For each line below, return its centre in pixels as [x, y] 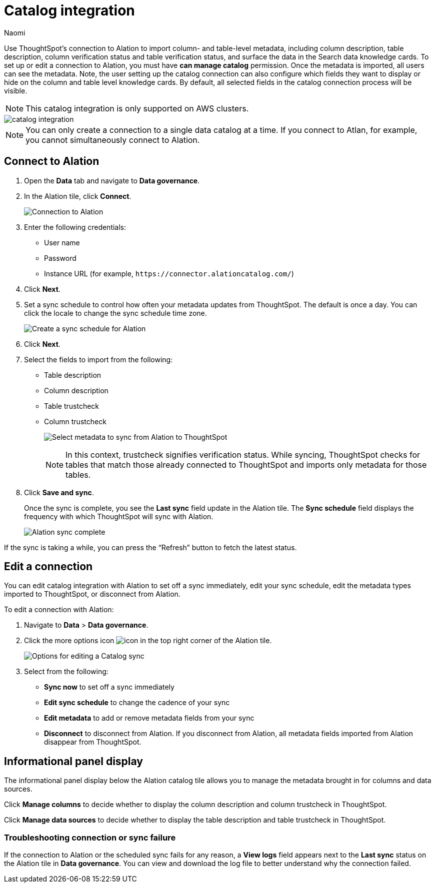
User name [62, 242]
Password [60, 258]
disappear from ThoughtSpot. [93, 742]
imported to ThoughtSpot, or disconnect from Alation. [92, 594]
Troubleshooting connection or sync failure [90, 837]
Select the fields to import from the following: [98, 359]
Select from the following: [66, 672]
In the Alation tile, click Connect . [78, 196]
